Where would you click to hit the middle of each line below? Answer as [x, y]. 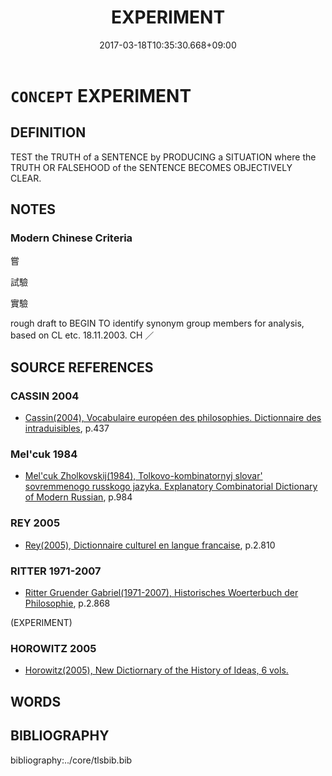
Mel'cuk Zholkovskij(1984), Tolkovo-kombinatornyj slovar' [143, 476]
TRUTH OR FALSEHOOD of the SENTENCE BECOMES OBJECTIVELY [151, 167]
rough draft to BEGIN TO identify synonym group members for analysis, [157, 323]
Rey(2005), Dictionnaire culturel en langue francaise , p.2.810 [150, 545]
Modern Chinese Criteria [71, 238]
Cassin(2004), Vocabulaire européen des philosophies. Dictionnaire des [173, 418]
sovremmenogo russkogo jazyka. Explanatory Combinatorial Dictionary [171, 487]
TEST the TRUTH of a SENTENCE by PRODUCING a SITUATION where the [163, 157]
